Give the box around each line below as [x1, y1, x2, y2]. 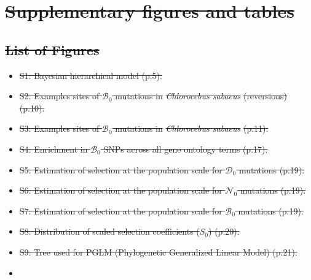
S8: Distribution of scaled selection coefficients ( [19, 225, 200, 238]
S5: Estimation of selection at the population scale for [19, 163, 222, 176]
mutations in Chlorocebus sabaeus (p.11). [115, 122, 269, 135]
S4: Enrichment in [19, 142, 88, 155]
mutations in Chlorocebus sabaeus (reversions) [115, 89, 287, 102]
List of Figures [5, 40, 100, 59]
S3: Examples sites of [19, 122, 100, 135]
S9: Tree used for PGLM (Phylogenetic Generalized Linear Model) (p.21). [19, 245, 297, 258]
